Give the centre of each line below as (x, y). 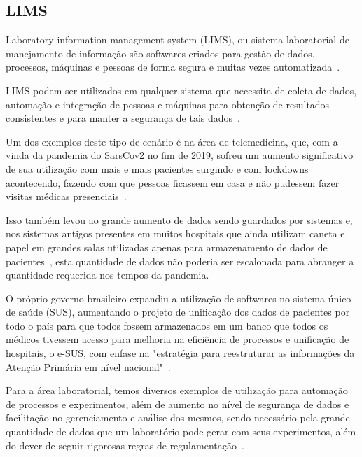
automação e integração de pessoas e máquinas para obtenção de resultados (168, 104)
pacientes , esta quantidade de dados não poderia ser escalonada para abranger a (180, 261)
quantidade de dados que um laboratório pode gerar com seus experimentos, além (181, 431)
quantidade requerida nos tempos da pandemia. (107, 275)
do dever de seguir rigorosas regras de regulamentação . (125, 445)
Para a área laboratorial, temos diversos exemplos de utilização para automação (177, 390)
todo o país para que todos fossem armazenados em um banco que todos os (167, 325)
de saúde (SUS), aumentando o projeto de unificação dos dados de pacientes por (178, 312)
